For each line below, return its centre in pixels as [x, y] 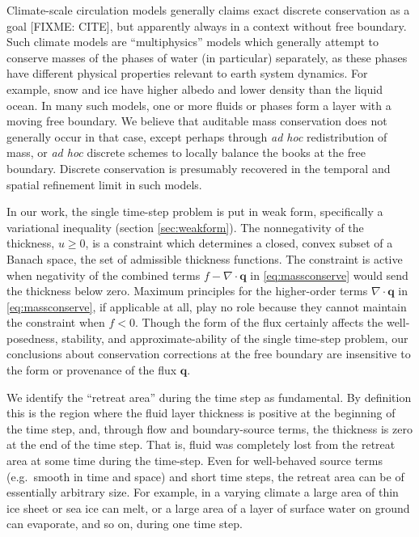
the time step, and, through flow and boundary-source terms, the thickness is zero [209, 428]
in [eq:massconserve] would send [329, 275]
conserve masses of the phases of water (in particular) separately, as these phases [207, 57]
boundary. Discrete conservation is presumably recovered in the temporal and [199, 168]
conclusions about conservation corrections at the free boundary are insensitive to [209, 354]
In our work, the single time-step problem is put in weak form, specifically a [195, 211]
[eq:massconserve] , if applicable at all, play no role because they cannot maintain [207, 306]
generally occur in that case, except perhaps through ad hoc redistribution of [197, 136]
